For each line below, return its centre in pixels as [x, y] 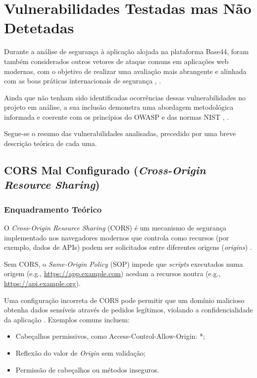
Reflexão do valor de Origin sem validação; [80, 352]
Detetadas [39, 28]
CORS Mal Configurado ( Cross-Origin [105, 170]
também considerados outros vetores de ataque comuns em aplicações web [116, 61]
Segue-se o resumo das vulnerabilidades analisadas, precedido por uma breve [120, 133]
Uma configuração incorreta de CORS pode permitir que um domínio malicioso [124, 300]
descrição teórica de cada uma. [51, 143]
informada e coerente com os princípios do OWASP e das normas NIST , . [117, 116]
